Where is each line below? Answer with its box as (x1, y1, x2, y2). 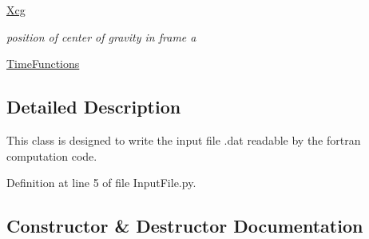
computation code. (6, 147, 97, 164)
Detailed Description (6, 94, 181, 119)
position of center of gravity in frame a (6, 28, 196, 45)
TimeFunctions (6, 55, 80, 72)
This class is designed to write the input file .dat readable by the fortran (6, 131, 361, 148)
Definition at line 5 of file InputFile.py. (6, 174, 196, 191)
